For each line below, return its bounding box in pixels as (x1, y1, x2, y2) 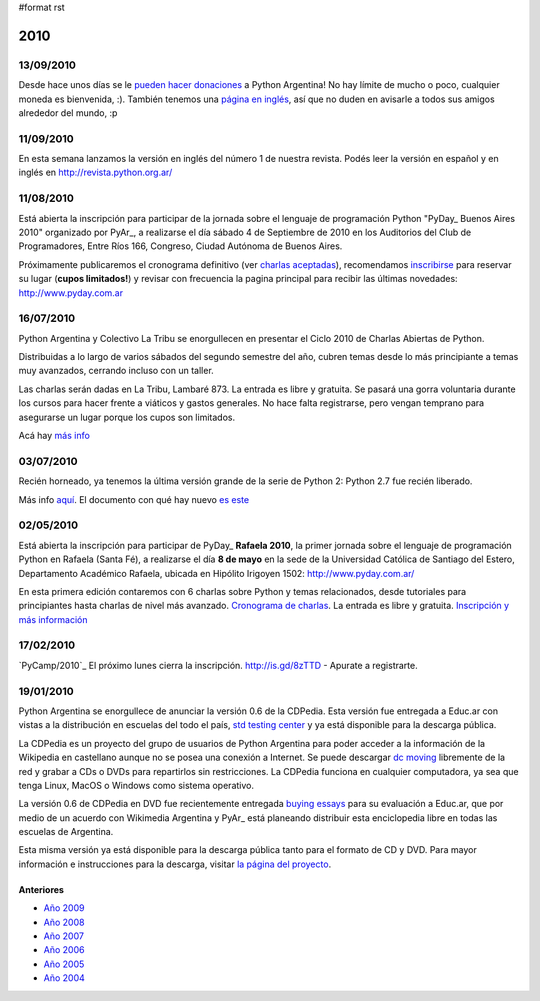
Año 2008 (43, 916, 85, 928)
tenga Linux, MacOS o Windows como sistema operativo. (18, 779, 255, 791)
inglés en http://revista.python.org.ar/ (18, 166, 173, 179)
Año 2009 (43, 902, 85, 914)
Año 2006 (43, 944, 85, 956)
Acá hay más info (18, 430, 90, 442)
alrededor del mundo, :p (18, 106, 118, 119)
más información (18, 613, 88, 625)
